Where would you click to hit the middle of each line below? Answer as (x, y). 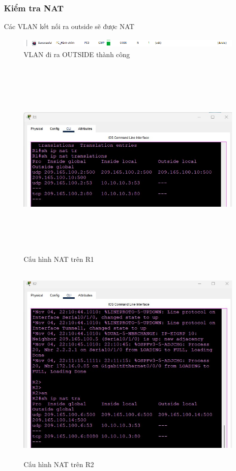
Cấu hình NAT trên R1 (59, 259)
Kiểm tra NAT (34, 8)
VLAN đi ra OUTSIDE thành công (77, 54)
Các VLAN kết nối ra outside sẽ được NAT (69, 26)
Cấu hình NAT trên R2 (59, 464)
